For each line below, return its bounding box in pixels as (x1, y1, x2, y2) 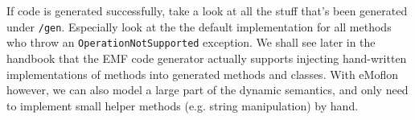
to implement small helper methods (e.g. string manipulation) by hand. (6, 97, 359, 114)
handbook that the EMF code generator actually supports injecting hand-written (6, 49, 407, 66)
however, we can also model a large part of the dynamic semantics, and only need (6, 81, 409, 98)
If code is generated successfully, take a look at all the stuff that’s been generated (6, 2, 408, 19)
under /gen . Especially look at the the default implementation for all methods (6, 18, 392, 35)
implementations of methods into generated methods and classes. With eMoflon (6, 65, 398, 82)
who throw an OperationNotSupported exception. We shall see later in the (6, 34, 376, 51)
